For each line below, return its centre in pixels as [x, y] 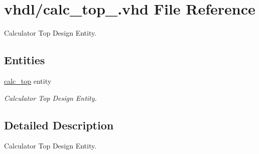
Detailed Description [59, 125]
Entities [25, 60]
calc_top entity [28, 81]
